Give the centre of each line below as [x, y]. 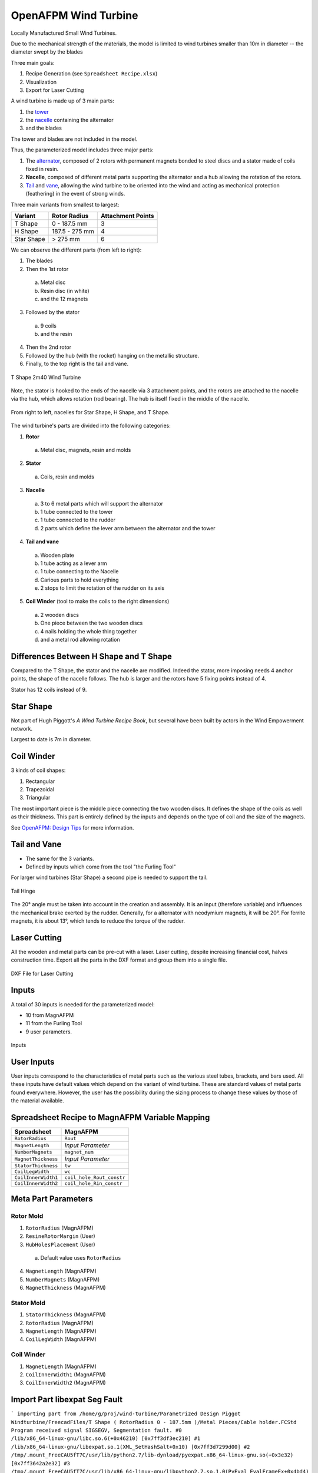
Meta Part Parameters [52, 1199]
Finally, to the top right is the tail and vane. [77, 364]
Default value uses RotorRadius [81, 1257]
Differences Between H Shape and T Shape [91, 656]
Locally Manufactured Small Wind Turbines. [64, 33]
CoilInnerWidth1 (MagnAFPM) [66, 1375]
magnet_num [79, 1152]
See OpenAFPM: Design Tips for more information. [72, 827]
